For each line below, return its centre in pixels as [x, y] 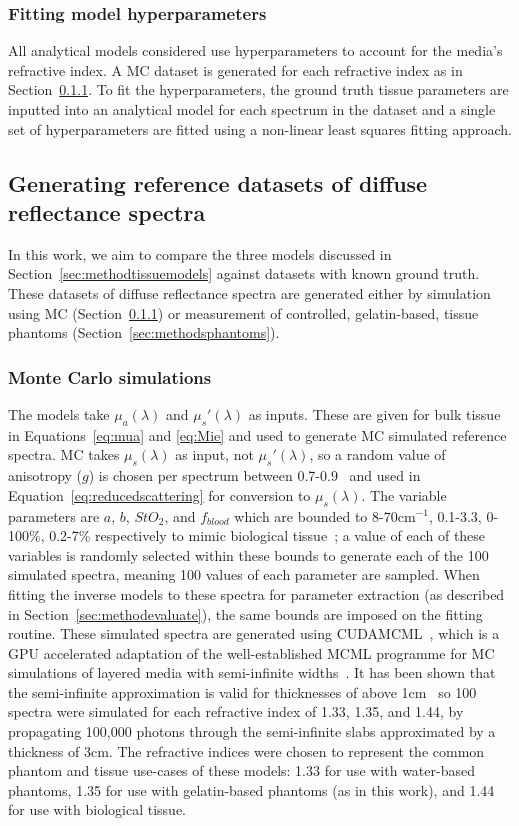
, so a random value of [377, 454]
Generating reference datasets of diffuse [218, 182]
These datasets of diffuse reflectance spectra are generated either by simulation [249, 292]
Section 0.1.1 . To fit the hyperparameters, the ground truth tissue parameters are [258, 89]
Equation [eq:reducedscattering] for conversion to [159, 494]
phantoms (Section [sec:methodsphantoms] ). [144, 332]
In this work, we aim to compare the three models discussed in [200, 253]
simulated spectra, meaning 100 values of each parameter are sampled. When [244, 574]
